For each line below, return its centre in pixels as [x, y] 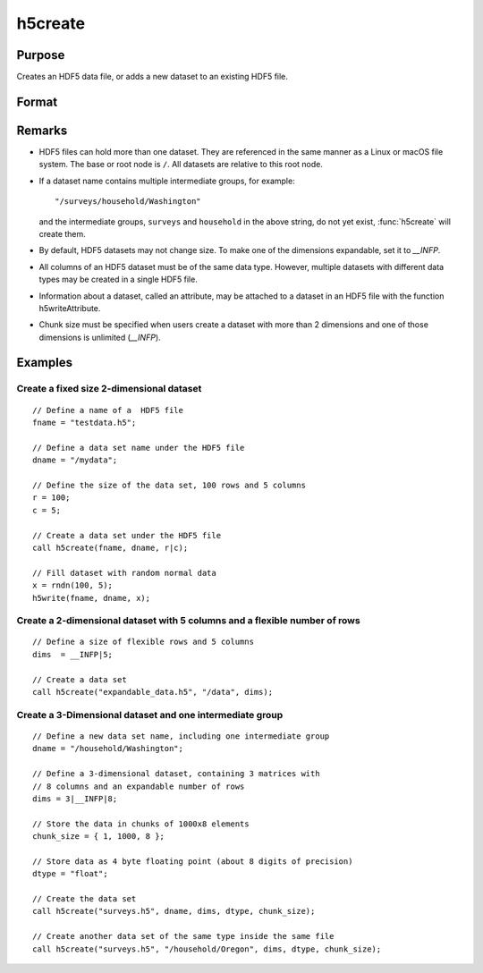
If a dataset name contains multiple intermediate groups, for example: [167, 181]
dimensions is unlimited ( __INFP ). [100, 337]
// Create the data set [85, 899]
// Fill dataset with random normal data [124, 573]
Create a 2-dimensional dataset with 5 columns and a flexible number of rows [189, 621]
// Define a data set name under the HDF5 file [139, 448]
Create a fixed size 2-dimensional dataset [109, 389]
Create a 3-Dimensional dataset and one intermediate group [150, 715]
